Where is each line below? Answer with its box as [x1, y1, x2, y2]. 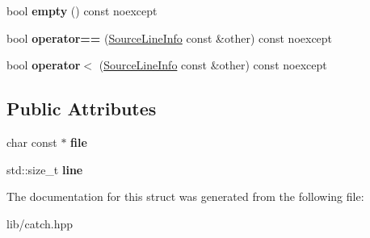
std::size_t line [6, 161, 83, 177]
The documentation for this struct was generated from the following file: [6, 188, 364, 205]
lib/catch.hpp [6, 215, 74, 232]
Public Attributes [6, 96, 157, 121]
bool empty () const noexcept [6, 2, 158, 19]
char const [6, 133, 57, 150]
